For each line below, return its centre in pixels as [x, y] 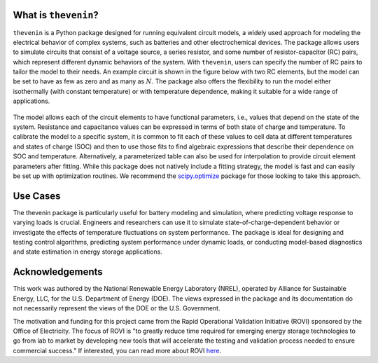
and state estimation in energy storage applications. [87, 252]
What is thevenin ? [56, 15]
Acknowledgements [58, 272]
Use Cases [37, 196]
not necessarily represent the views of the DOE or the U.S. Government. [117, 308]
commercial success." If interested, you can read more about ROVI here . [117, 350]
